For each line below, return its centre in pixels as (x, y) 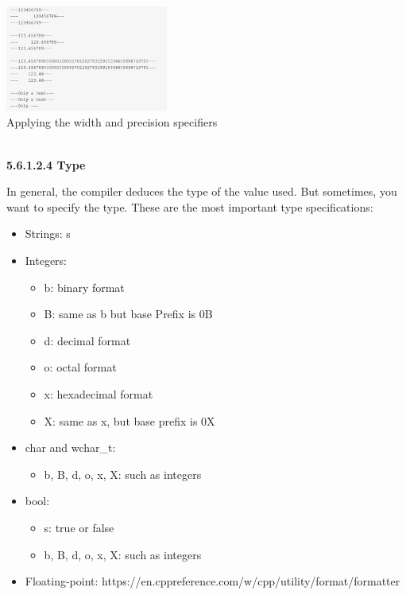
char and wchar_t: (70, 447)
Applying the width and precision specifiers (112, 122)
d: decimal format (87, 340)
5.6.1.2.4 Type (46, 164)
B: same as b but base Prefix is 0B (128, 314)
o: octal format (80, 367)
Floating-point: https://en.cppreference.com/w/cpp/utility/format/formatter (213, 581)
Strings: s (48, 233)
